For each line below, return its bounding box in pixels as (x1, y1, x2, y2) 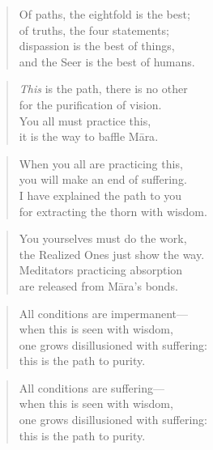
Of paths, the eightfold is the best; (19, 6, 190, 22)
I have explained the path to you (19, 186, 182, 203)
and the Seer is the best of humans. (19, 53, 195, 70)
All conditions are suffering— (19, 379, 164, 396)
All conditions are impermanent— (19, 304, 189, 321)
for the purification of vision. (19, 96, 162, 112)
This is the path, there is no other (19, 80, 188, 97)
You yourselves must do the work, (19, 230, 187, 247)
